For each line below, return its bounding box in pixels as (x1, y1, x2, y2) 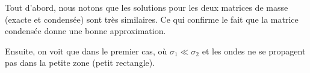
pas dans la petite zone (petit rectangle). (5, 56, 155, 69)
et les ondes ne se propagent (202, 44, 306, 57)
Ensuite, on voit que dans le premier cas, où (5, 44, 167, 57)
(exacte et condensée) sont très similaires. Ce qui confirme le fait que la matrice (5, 13, 299, 25)
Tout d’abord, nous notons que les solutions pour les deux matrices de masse (5, 1, 288, 13)
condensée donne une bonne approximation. (5, 25, 166, 37)
